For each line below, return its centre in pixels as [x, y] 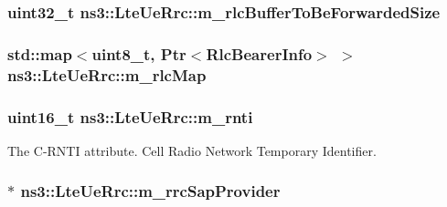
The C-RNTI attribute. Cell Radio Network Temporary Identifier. [192, 150]
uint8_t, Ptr [139, 53]
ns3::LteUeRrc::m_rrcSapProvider [150, 191]
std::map [40, 53]
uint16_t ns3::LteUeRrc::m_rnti [130, 116]
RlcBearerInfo [259, 53]
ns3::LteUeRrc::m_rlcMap [107, 74]
